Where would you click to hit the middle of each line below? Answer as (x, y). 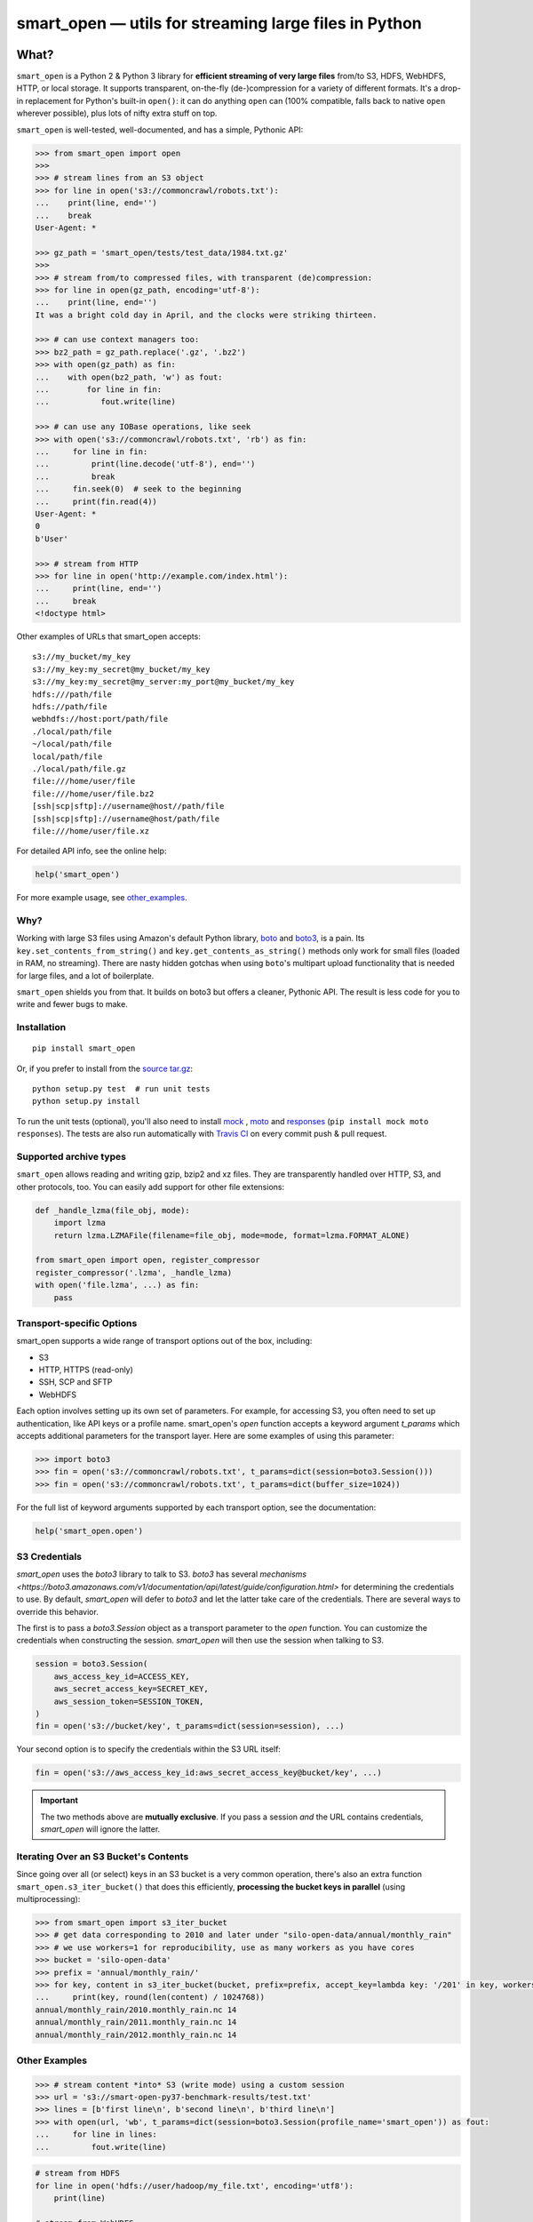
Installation (41, 1027)
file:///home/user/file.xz (91, 831)
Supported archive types (71, 1157)
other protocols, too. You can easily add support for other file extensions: (150, 1187)
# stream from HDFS (77, 2174)
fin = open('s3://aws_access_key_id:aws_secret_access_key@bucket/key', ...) (208, 1773)
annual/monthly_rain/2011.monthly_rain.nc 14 (136, 2022)
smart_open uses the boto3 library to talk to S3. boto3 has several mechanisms (161, 1574)
